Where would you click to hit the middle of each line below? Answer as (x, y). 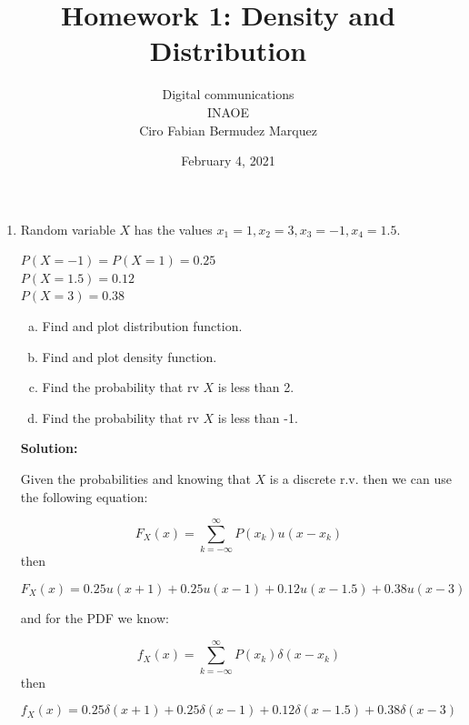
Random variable (68, 229)
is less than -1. (258, 417)
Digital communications (228, 94)
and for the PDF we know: (95, 617)
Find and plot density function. (130, 356)
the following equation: (84, 496)
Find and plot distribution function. (142, 326)
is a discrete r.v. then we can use (360, 479)
